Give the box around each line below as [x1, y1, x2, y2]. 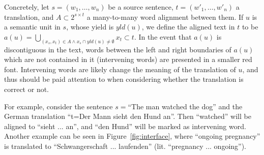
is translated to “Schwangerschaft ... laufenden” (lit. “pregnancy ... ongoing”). [4, 140, 246, 151]
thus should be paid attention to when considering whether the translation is [4, 74, 244, 84]
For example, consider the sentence [4, 101, 113, 111]
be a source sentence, [108, 2, 173, 12]
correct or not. [4, 84, 49, 95]
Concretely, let [4, 2, 49, 12]
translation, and [4, 11, 54, 22]
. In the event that [134, 31, 192, 42]
